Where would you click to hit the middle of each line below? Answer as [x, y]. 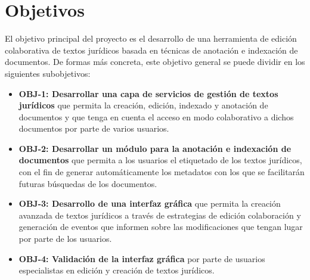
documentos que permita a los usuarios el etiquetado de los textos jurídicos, [160, 160]
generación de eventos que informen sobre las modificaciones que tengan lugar [161, 227]
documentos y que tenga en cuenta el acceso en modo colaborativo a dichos [156, 116]
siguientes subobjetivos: [48, 73]
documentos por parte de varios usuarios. [94, 128]
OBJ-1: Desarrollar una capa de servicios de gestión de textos [148, 93]
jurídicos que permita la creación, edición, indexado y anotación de [143, 105]
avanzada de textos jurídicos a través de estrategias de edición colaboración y [160, 215]
